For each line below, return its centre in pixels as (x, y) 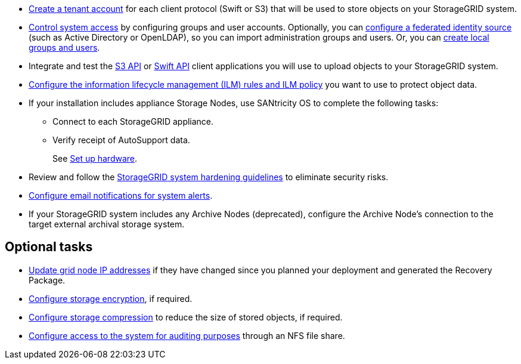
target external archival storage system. (107, 224)
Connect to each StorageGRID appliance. (133, 121)
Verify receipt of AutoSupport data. (121, 140)
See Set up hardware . (95, 158)
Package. (47, 280)
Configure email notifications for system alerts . (121, 195)
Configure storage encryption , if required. (111, 298)
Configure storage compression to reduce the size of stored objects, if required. (186, 317)
